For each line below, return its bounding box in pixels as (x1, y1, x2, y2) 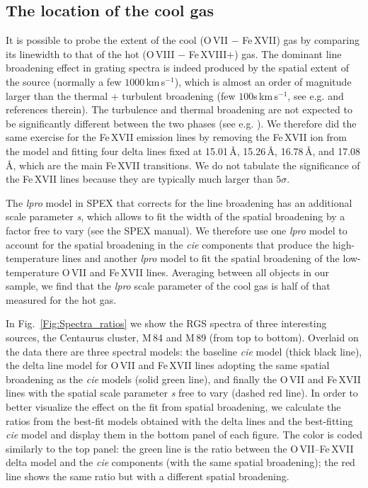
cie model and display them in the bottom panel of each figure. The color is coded (6, 427, 362, 442)
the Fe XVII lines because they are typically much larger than (6, 171, 273, 186)
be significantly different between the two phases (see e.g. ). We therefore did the (6, 115, 357, 130)
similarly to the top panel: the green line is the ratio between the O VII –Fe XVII (6, 441, 354, 455)
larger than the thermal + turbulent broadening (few (6, 88, 236, 103)
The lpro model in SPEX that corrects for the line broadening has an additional (6, 195, 352, 210)
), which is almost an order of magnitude (174, 74, 352, 89)
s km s (253, 88, 279, 103)
